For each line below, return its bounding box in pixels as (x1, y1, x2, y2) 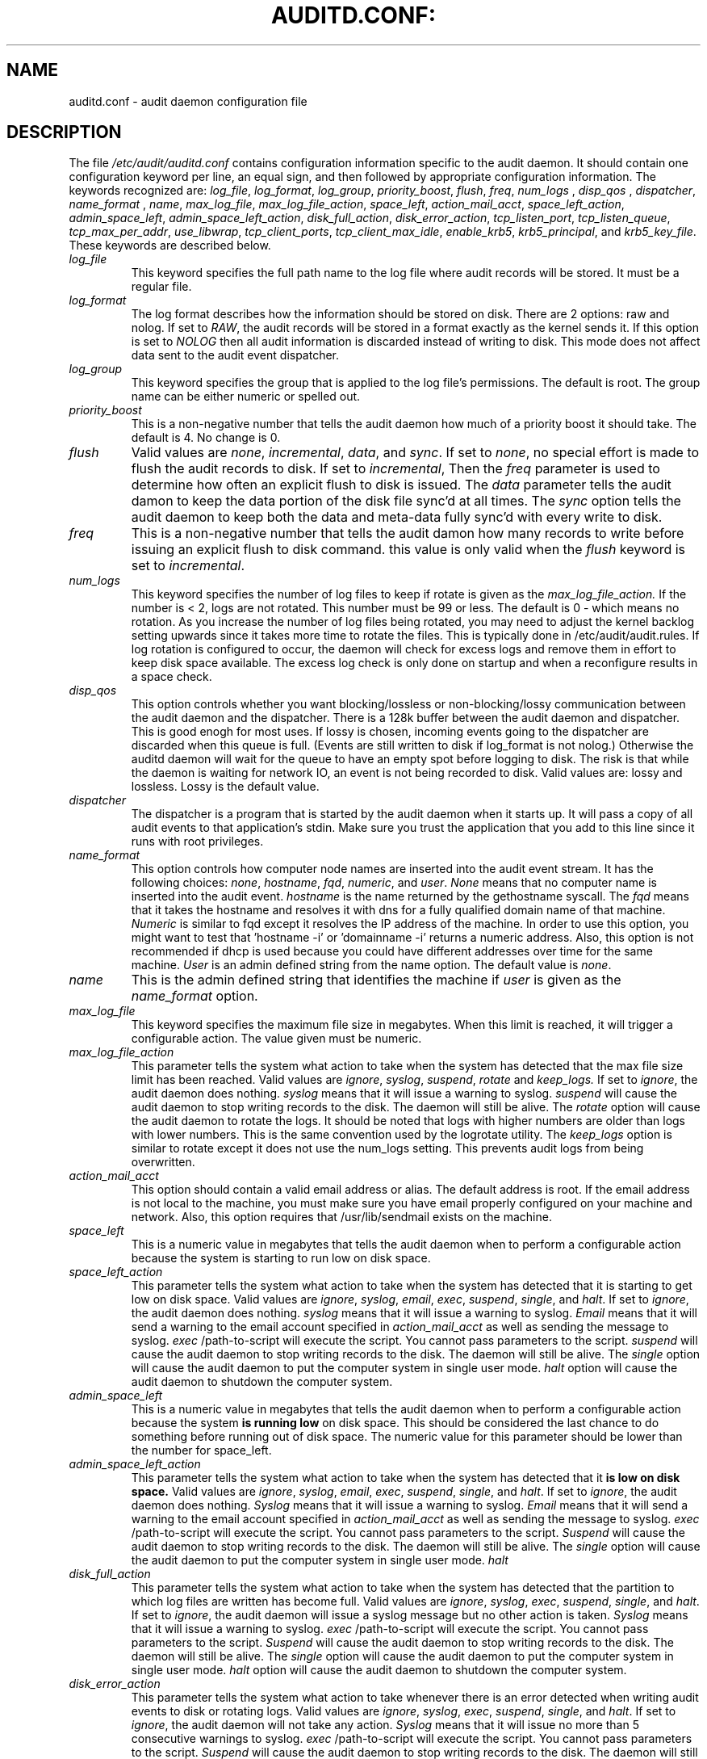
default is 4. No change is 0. (131, 430, 281, 445)
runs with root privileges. (131, 834, 264, 849)
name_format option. (131, 988, 258, 1005)
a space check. (131, 670, 212, 684)
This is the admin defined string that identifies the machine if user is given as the (131, 972, 621, 989)
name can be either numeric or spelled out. (131, 389, 361, 404)
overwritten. (131, 1155, 195, 1169)
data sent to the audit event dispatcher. (131, 348, 340, 363)
